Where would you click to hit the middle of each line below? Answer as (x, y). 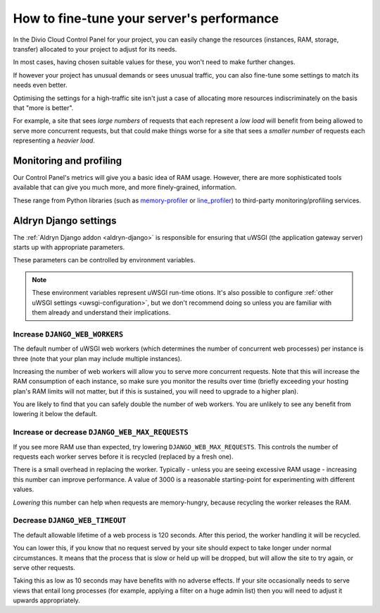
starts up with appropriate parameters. (69, 248)
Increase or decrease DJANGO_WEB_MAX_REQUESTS (101, 432)
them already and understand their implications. (101, 312)
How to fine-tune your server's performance (146, 18)
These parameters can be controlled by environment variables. (104, 260)
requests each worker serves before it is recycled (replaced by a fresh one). (123, 457)
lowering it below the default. (55, 414)
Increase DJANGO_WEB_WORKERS (68, 334)
